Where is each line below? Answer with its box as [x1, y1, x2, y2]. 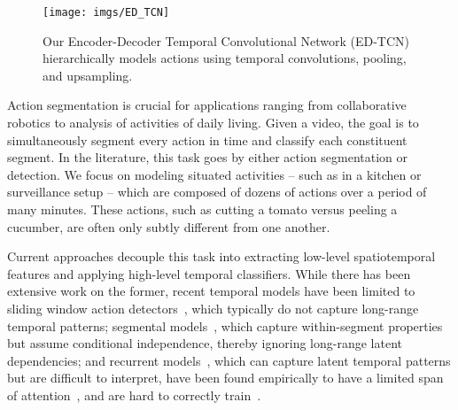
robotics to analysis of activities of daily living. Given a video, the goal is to [7, 113, 419, 132]
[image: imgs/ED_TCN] [43, 6, 170, 19]
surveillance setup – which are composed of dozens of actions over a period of [7, 182, 427, 201]
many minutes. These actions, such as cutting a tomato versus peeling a [7, 200, 398, 218]
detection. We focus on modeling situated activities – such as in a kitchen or [7, 165, 422, 183]
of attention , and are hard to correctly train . [7, 385, 261, 404]
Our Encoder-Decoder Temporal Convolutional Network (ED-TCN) [43, 31, 409, 50]
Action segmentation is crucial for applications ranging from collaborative [7, 96, 407, 114]
